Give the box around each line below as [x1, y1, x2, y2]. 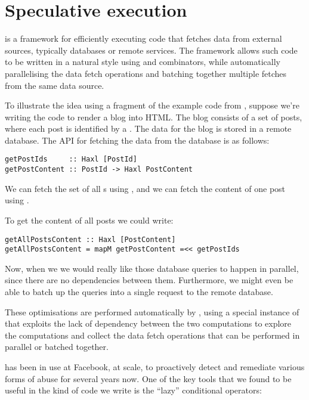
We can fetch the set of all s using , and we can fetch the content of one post [5, 182, 286, 194]
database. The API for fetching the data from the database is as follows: [5, 134, 270, 146]
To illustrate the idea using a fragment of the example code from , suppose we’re [5, 99, 299, 111]
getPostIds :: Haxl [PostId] [5, 155, 137, 164]
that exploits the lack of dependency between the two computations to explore [5, 317, 292, 330]
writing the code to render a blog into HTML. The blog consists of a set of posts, [5, 110, 302, 123]
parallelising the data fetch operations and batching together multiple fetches [5, 67, 287, 79]
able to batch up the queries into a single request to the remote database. [5, 286, 273, 298]
